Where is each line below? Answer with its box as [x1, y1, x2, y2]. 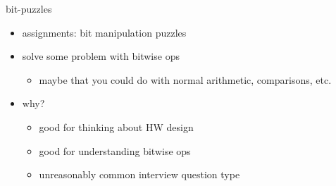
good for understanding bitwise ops [39, 143, 191, 158]
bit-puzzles [6, 1, 52, 15]
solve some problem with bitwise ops [22, 49, 180, 63]
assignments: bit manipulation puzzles [22, 25, 187, 39]
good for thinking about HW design [39, 119, 194, 134]
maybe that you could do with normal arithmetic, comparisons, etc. [39, 72, 332, 87]
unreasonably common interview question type [39, 167, 240, 182]
